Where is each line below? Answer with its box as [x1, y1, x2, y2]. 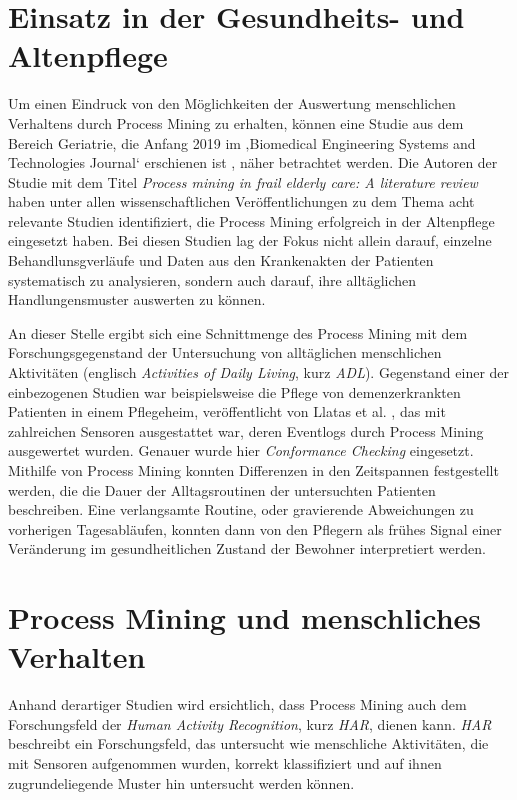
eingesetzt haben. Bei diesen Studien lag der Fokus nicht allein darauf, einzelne [8, 230, 492, 251]
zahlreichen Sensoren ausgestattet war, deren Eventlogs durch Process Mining [8, 420, 484, 441]
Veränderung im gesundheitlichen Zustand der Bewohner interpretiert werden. [8, 538, 486, 559]
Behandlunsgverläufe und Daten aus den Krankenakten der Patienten [8, 250, 434, 271]
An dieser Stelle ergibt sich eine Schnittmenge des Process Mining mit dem [8, 322, 468, 343]
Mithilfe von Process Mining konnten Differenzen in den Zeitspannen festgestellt [8, 460, 499, 480]
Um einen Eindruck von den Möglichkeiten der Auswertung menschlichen [8, 93, 456, 114]
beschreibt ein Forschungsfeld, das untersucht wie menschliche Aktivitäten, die [8, 733, 489, 754]
